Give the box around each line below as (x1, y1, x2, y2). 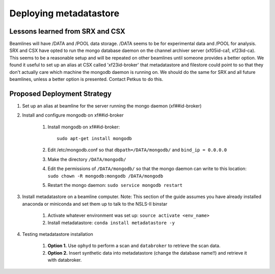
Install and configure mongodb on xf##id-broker (22, 112, 124, 118)
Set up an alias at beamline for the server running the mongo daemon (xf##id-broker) (22, 102, 202, 109)
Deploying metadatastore (9, 8, 120, 19)
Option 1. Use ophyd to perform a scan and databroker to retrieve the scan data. (47, 242, 221, 249)
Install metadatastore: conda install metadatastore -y (47, 220, 175, 226)
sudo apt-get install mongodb (57, 135, 132, 142)
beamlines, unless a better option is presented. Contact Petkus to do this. (9, 76, 163, 83)
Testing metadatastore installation (22, 231, 94, 237)
